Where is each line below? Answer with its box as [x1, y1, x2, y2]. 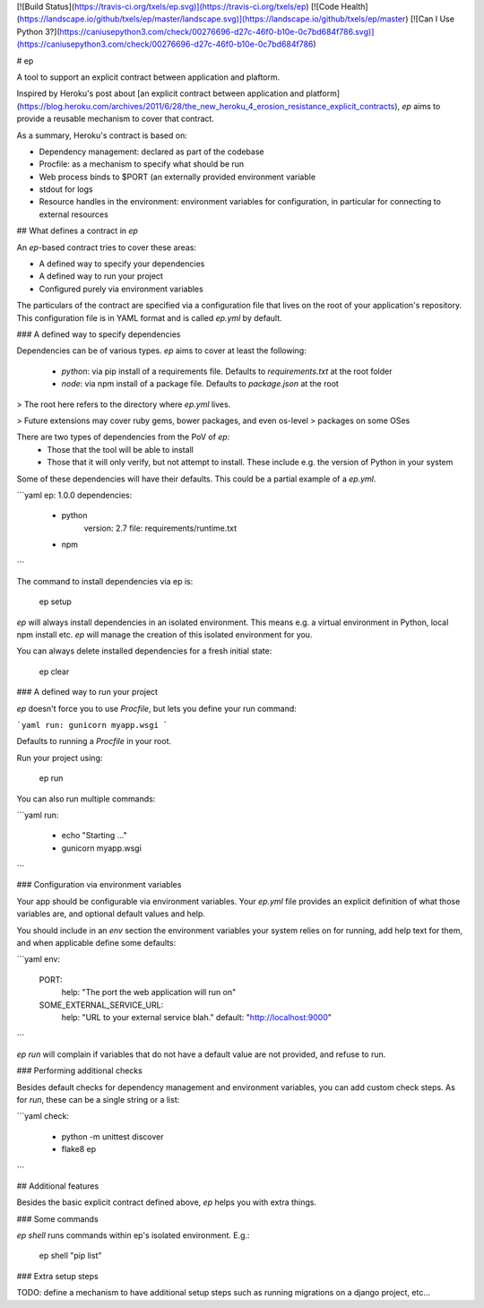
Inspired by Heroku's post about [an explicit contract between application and [16, 88, 305, 99]
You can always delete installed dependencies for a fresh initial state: [16, 645, 272, 656]
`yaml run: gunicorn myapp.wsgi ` [16, 720, 169, 730]
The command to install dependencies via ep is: [16, 576, 194, 586]
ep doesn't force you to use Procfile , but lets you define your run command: [16, 703, 298, 714]
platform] [306, 88, 341, 99]
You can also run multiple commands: [16, 793, 156, 804]
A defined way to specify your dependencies [39, 258, 205, 269]
